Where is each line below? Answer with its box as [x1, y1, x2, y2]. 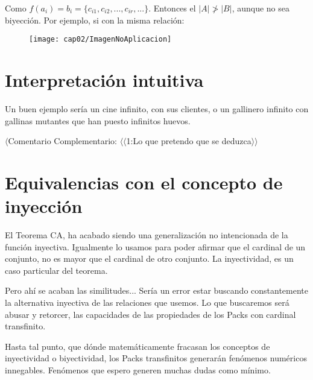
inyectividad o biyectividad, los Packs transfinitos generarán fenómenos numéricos [5, 352, 307, 364]
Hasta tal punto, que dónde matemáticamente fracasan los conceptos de [5, 340, 270, 352]
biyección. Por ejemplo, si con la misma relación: [5, 13, 185, 26]
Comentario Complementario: [8, 135, 117, 147]
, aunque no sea [232, 2, 289, 14]
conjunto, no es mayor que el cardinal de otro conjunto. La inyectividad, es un [5, 252, 294, 265]
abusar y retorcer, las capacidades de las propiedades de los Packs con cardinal [5, 308, 296, 320]
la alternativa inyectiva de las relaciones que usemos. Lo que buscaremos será [5, 296, 289, 309]
